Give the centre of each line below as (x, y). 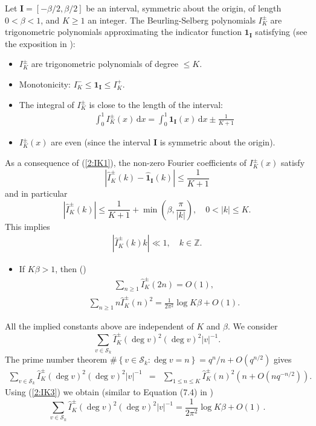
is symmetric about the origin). (218, 142)
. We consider (253, 326)
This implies (27, 226)
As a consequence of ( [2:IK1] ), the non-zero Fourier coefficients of (126, 163)
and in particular (36, 193)
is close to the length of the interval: (156, 104)
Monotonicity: (45, 84)
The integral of (47, 104)
